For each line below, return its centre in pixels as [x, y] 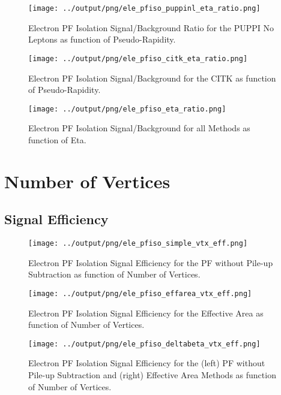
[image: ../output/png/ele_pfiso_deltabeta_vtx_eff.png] [144, 344]
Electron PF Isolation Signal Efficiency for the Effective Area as [146, 313]
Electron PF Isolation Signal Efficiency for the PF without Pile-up [151, 262]
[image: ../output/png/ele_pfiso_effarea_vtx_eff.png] [140, 293]
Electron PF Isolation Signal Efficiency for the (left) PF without [147, 363]
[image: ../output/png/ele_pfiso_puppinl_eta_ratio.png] [144, 8]
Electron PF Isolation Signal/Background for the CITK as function [152, 78]
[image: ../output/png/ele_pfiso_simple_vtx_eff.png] [138, 244]
